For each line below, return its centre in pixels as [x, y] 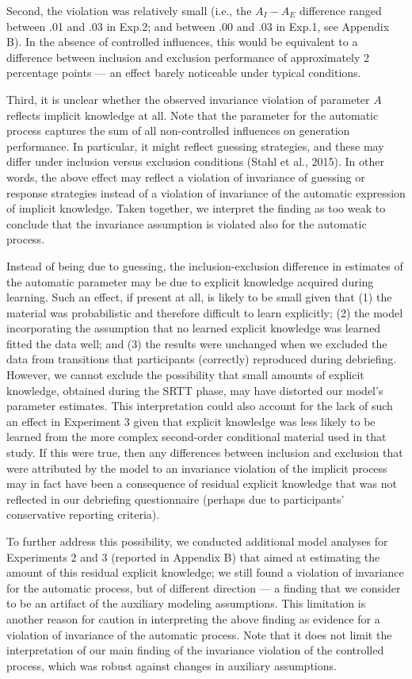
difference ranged [340, 10]
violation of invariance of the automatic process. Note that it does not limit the [199, 634]
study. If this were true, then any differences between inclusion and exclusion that [205, 453]
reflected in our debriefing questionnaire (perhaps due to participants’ [175, 499]
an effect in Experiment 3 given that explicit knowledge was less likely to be [191, 421]
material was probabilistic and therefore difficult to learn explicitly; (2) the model [205, 312]
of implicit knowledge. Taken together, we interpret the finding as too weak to [196, 208]
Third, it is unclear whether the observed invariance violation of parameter [188, 99]
